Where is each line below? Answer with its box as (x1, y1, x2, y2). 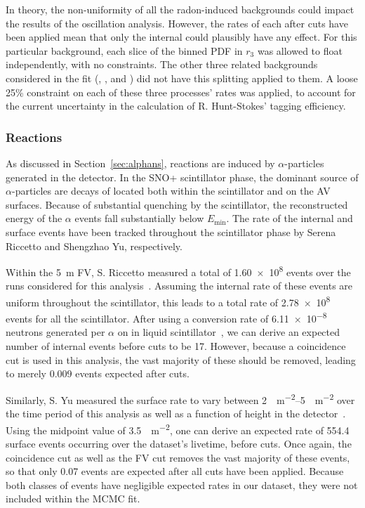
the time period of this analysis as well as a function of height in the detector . (6, 406, 346, 421)
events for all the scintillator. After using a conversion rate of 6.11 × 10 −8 (6, 309, 327, 325)
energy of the (6, 211, 62, 226)
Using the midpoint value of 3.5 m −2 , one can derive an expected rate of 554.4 (6, 420, 350, 437)
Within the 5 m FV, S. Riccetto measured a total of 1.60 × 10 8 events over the (6, 263, 351, 279)
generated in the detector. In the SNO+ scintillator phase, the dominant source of (6, 169, 359, 184)
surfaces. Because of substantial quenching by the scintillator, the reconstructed (6, 197, 348, 211)
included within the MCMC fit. (6, 491, 140, 506)
